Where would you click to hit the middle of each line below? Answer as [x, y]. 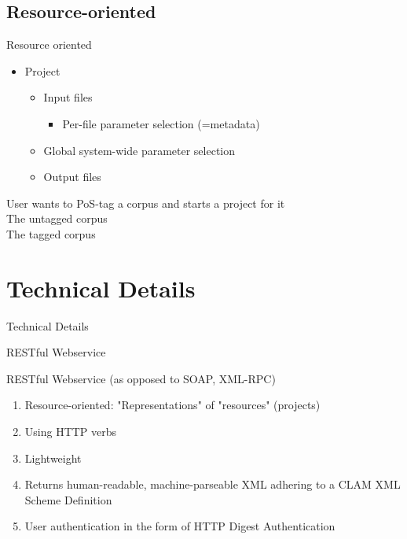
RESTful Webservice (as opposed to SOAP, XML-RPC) [141, 378]
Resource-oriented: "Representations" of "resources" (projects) [172, 405]
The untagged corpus [57, 218]
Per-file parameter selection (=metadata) [161, 123]
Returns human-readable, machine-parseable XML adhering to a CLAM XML [213, 484]
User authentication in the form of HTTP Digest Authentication [180, 526]
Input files [68, 97]
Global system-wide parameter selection [139, 150]
